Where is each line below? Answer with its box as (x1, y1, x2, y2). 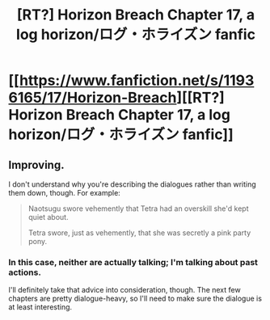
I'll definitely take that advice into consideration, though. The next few (8, 285, 241, 295)
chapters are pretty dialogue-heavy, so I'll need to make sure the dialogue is (8, 293, 263, 304)
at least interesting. (8, 302, 73, 312)
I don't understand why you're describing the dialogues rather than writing (8, 179, 256, 189)
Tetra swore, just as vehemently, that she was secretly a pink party (27, 228, 251, 238)
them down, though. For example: (8, 188, 121, 197)
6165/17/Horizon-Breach (8, 89, 177, 107)
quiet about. (27, 213, 69, 221)
